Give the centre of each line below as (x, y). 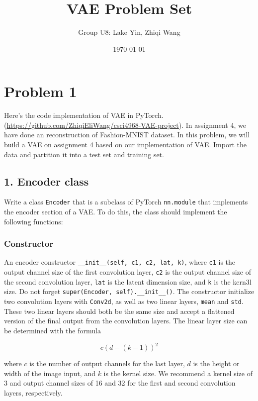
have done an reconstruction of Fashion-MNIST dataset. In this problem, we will (127, 135)
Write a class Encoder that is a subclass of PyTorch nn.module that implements (126, 202)
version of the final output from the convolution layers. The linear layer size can (126, 321)
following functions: (34, 221)
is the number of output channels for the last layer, (107, 363)
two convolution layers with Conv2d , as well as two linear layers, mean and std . (124, 301)
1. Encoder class (46, 181)
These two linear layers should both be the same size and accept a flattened (119, 311)
